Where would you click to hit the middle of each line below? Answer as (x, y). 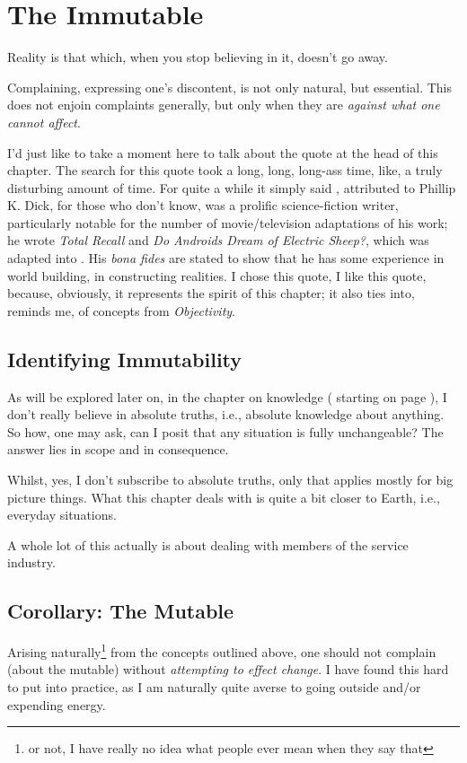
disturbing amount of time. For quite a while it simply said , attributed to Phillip (232, 187)
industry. (31, 562)
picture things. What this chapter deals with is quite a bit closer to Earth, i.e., (224, 497)
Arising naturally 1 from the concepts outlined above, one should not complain (222, 650)
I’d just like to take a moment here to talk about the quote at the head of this (223, 152)
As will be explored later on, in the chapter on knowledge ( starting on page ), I (227, 396)
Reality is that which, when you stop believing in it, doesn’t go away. (198, 57)
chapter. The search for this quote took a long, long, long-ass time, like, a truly (225, 170)
